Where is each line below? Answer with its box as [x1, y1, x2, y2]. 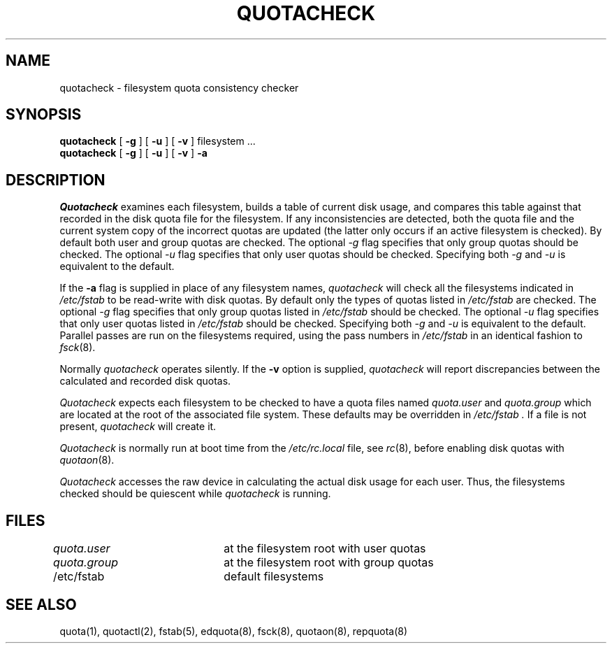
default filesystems [224, 569, 324, 584]
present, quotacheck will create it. [59, 420, 217, 433]
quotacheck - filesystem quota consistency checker [59, 81, 299, 94]
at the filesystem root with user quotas [224, 541, 426, 556]
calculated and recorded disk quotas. [59, 375, 231, 387]
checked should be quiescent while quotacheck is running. [59, 487, 331, 500]
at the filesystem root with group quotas [224, 555, 434, 570]
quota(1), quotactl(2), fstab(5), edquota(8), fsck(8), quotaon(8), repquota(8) [59, 625, 408, 637]
